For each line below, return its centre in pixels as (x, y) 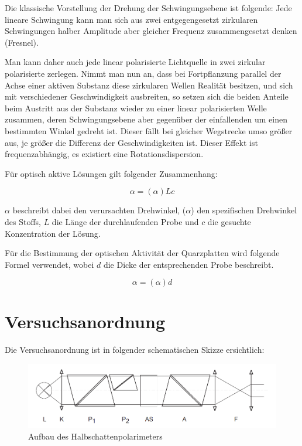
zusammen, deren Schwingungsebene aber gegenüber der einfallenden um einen (146, 119)
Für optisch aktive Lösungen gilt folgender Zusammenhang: (111, 173)
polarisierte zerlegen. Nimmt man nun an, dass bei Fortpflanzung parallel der (143, 73)
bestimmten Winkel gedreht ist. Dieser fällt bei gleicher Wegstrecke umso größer (149, 130)
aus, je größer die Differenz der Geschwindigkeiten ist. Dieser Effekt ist (131, 142)
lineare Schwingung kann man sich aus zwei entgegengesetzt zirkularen (131, 19)
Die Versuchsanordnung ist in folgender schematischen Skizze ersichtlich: (135, 350)
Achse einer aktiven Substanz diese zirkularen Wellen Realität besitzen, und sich (149, 85)
